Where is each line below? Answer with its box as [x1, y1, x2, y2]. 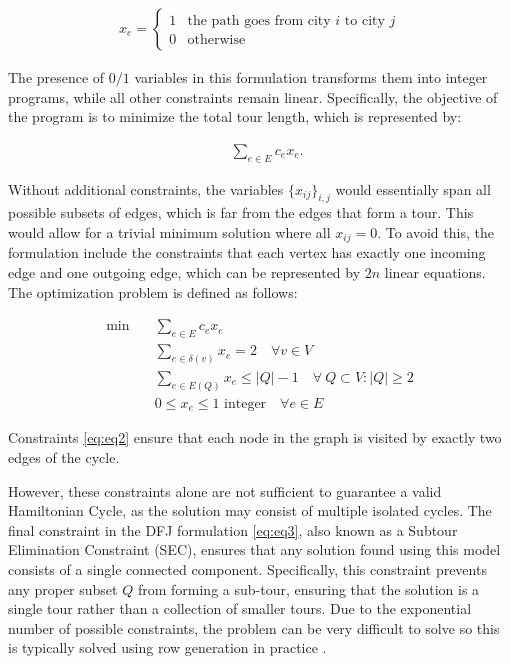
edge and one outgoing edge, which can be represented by [8, 262, 361, 283]
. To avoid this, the [377, 222, 494, 243]
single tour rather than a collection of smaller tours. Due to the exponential [8, 598, 472, 619]
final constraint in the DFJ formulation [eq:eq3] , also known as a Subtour [8, 519, 458, 540]
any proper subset [8, 578, 118, 599]
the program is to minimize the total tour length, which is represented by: [8, 106, 462, 127]
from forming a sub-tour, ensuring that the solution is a [137, 578, 480, 599]
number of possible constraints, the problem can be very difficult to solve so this [8, 617, 500, 638]
